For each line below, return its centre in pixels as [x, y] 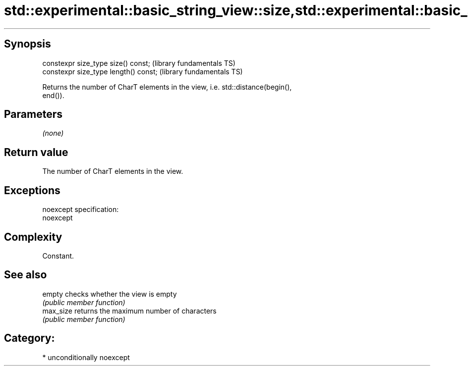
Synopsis [28, 44]
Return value [36, 152]
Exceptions [32, 190]
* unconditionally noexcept [86, 357]
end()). [53, 95]
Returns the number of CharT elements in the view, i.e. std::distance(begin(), [167, 87]
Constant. [58, 256]
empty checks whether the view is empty [110, 294]
